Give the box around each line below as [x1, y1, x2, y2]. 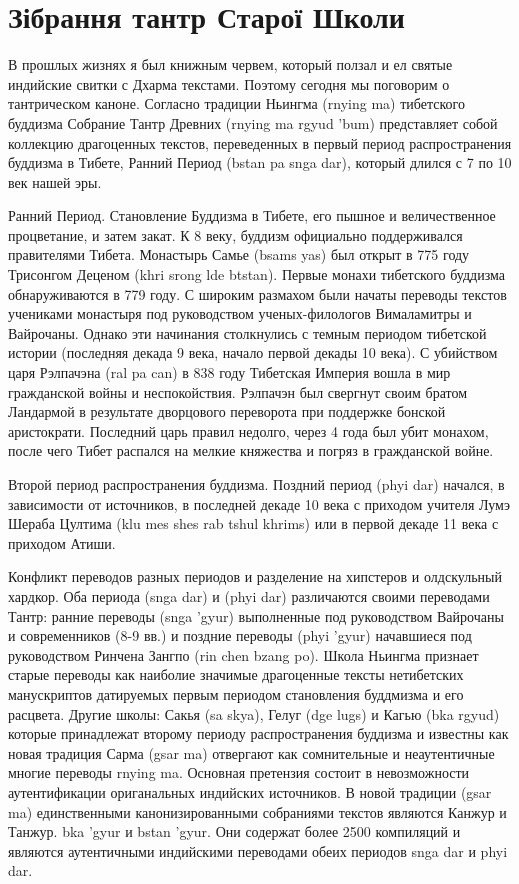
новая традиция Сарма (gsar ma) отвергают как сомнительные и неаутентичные [8, 742, 495, 763]
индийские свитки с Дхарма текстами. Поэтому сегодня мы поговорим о [8, 73, 450, 94]
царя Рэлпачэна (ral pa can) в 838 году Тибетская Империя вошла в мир [8, 362, 451, 383]
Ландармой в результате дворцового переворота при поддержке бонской [8, 401, 446, 422]
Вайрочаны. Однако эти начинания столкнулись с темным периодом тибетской [8, 322, 487, 343]
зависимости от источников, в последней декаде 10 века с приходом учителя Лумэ [8, 493, 510, 514]
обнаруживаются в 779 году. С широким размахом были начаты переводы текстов [8, 283, 507, 304]
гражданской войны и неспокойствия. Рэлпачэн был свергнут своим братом [8, 381, 468, 402]
